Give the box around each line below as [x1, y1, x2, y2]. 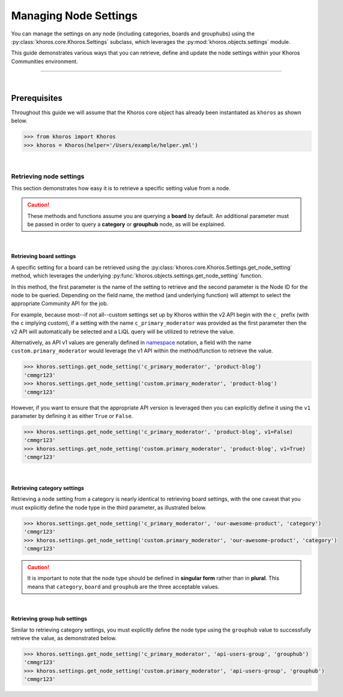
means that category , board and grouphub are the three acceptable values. [27, 583, 220, 590]
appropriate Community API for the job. [11, 300, 108, 307]
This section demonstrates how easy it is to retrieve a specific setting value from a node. [11, 184, 231, 192]
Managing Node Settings [11, 9, 138, 22]
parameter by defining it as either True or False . [11, 412, 133, 420]
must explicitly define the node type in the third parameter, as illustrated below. [11, 504, 207, 511]
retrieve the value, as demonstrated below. [11, 634, 117, 642]
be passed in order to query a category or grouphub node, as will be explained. [27, 221, 225, 228]
